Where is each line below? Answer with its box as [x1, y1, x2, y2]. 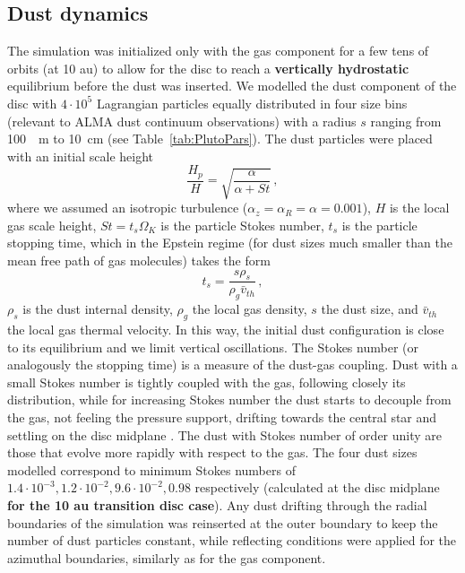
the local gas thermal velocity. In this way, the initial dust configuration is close [7, 319, 444, 338]
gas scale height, [7, 215, 97, 234]
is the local [389, 198, 450, 217]
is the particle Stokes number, [160, 215, 324, 234]
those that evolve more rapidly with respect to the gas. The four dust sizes [7, 443, 418, 462]
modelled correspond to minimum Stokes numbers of [7, 460, 296, 479]
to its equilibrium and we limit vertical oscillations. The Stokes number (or [7, 337, 418, 356]
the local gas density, [192, 300, 307, 318]
